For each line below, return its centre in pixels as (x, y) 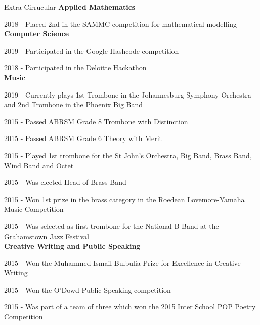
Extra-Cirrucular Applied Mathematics (70, 7)
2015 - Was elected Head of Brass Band (65, 182)
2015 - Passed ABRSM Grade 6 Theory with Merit (83, 138)
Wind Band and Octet (39, 165)
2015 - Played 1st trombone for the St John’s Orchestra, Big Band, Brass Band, (128, 155)
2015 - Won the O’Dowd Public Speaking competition (88, 289)
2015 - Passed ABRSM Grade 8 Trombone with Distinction (96, 121)
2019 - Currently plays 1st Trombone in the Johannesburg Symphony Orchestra (128, 94)
